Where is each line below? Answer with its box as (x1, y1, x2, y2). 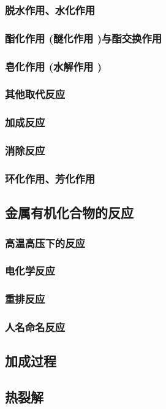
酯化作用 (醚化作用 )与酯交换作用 (5, 30, 162, 45)
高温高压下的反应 (5, 235, 85, 250)
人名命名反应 (5, 319, 66, 335)
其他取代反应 (5, 86, 66, 102)
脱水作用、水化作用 (5, 2, 96, 17)
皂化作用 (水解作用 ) (5, 58, 102, 74)
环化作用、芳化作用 (5, 170, 96, 186)
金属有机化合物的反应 (5, 203, 134, 222)
